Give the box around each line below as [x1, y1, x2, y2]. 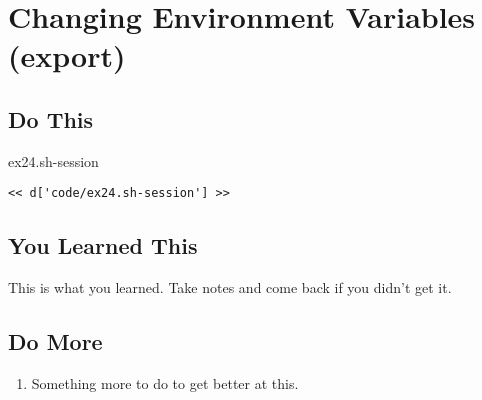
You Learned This [8, 230, 198, 261]
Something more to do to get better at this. [31, 373, 299, 394]
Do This [8, 103, 94, 134]
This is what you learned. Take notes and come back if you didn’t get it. [8, 277, 452, 298]
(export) [8, 35, 126, 76]
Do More [8, 326, 103, 357]
